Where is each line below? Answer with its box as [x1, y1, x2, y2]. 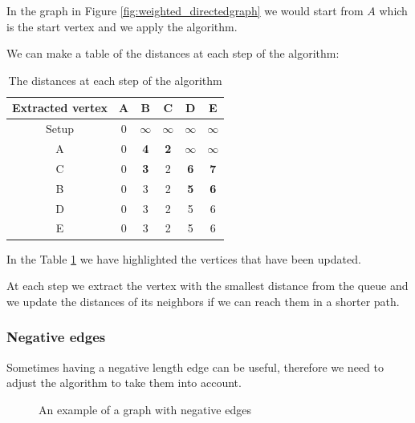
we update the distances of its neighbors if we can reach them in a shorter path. [6, 292, 400, 309]
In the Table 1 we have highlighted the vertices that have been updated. [6, 250, 361, 267]
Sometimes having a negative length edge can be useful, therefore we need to [6, 358, 384, 375]
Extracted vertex [12, 99, 108, 116]
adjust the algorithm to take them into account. [6, 374, 242, 391]
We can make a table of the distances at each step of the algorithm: [6, 45, 340, 62]
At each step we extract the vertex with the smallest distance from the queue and [6, 277, 409, 294]
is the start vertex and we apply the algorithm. [6, 18, 238, 34]
